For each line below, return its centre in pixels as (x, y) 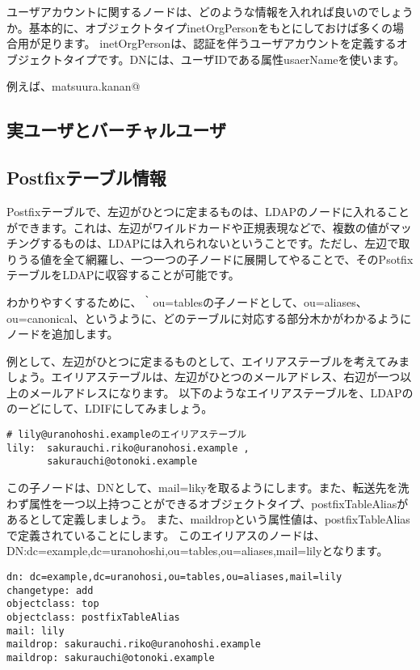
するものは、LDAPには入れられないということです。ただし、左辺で (219, 243)
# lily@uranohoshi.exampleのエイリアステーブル (127, 435)
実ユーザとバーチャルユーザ (116, 130)
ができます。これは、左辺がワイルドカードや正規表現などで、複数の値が (198, 227)
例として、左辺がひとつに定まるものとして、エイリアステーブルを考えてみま (208, 360)
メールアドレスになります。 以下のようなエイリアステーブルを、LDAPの (221, 392)
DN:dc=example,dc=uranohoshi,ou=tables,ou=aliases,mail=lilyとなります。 (197, 551)
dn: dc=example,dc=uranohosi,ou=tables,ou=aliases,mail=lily (174, 577)
